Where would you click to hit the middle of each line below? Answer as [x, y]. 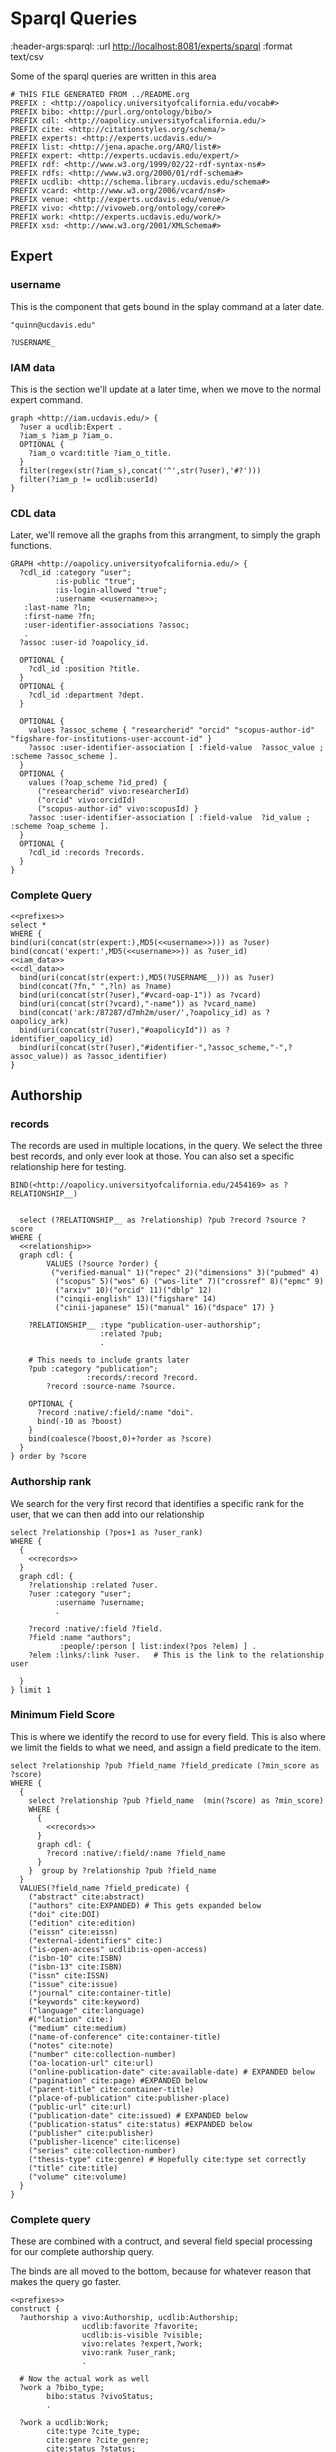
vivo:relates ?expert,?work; [142, 2344]
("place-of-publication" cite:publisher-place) [129, 2098]
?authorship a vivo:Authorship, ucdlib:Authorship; [129, 2318]
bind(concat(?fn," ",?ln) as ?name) [95, 986]
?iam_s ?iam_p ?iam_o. [66, 435]
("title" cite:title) [73, 2168]
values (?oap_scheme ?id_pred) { [98, 783]
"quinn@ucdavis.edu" [53, 325]
